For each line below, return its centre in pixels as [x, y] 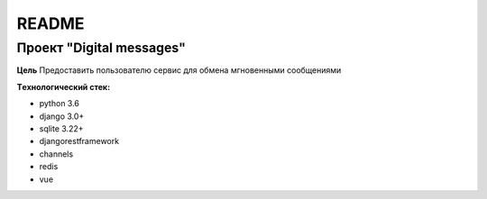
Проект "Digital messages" [101, 48]
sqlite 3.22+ [61, 128]
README [51, 23]
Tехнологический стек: [64, 86]
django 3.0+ [62, 116]
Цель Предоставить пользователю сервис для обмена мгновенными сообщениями [179, 70]
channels [56, 154]
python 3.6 [60, 104]
